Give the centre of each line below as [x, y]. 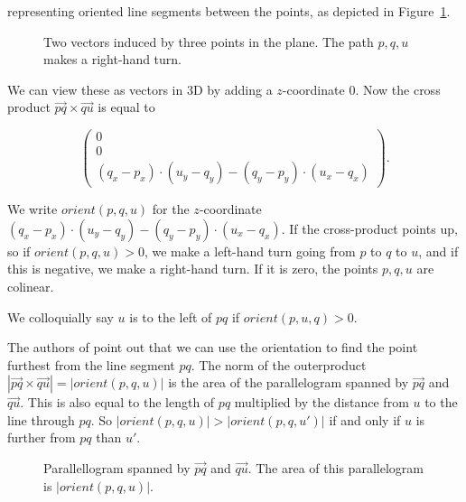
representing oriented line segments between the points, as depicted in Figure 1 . [229, 11]
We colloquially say [61, 316]
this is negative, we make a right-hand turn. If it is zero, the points [193, 269]
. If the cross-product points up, [369, 228]
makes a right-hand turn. [113, 59]
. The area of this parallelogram [336, 468]
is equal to [126, 107]
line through [41, 419]
